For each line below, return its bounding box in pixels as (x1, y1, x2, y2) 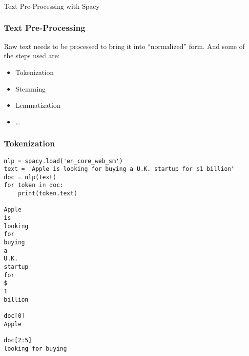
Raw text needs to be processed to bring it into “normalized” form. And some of (4, 41, 245, 51)
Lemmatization (15, 100, 61, 110)
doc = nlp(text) (4, 173, 57, 181)
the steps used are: (4, 50, 60, 61)
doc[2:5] (4, 336, 32, 344)
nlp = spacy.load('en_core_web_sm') (4, 157, 123, 165)
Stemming (15, 83, 46, 94)
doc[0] (4, 312, 25, 319)
